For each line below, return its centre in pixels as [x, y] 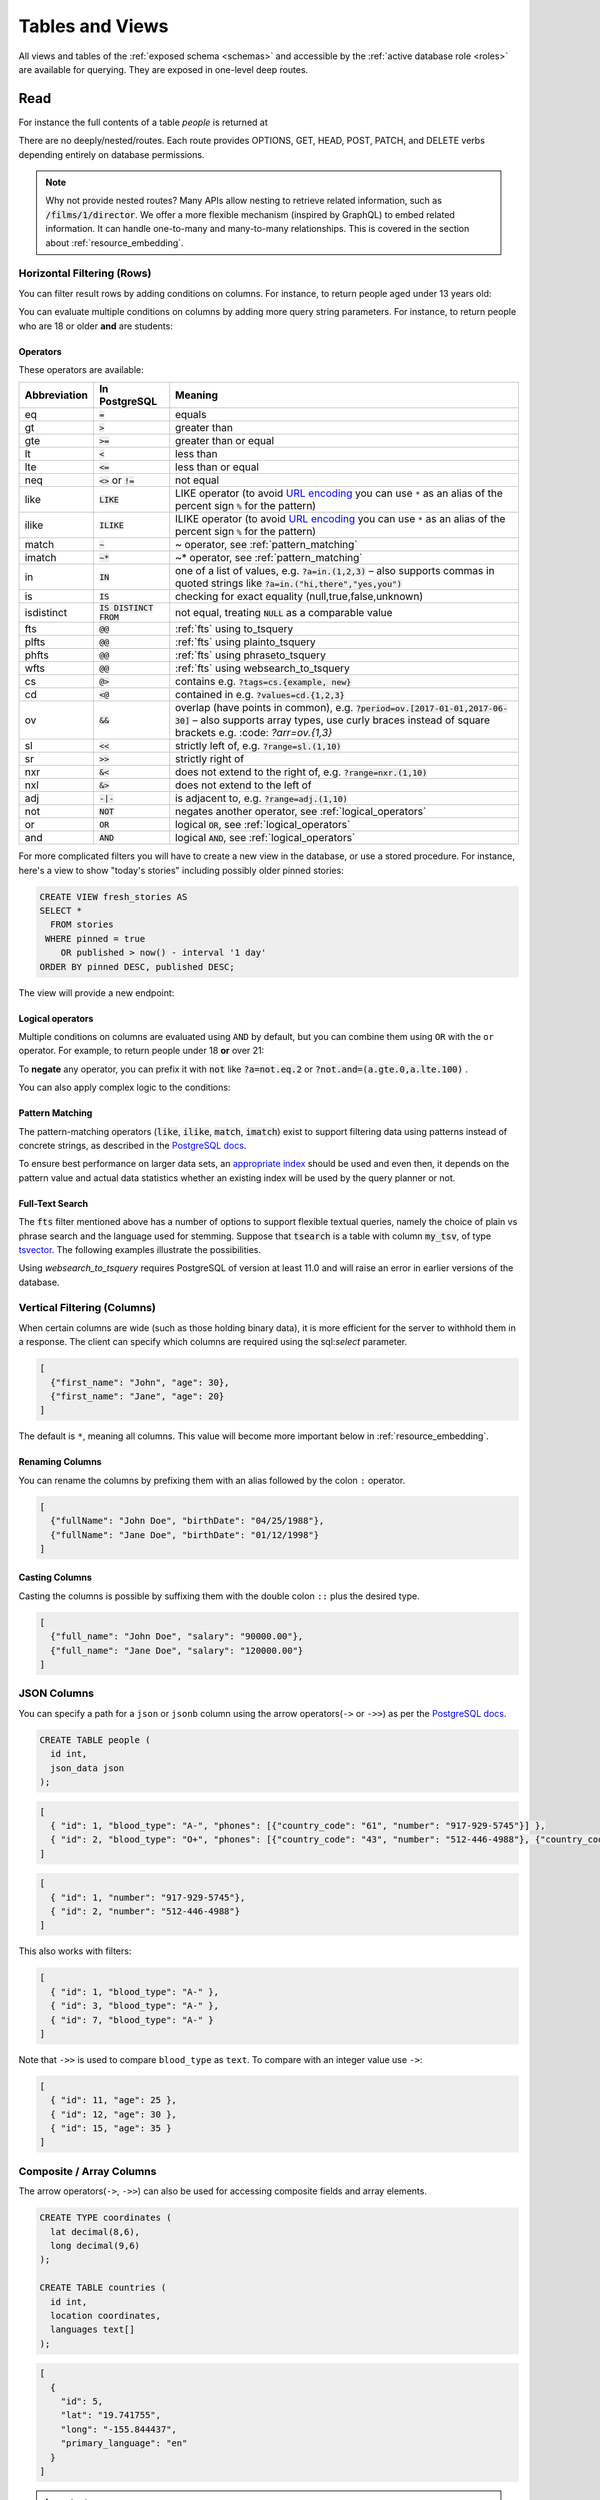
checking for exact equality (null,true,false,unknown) [299, 597]
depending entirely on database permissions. [111, 154]
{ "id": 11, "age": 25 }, [113, 2100]
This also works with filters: [75, 1951]
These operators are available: [81, 369]
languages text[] [92, 2329]
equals [191, 415]
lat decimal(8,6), [95, 2231]
